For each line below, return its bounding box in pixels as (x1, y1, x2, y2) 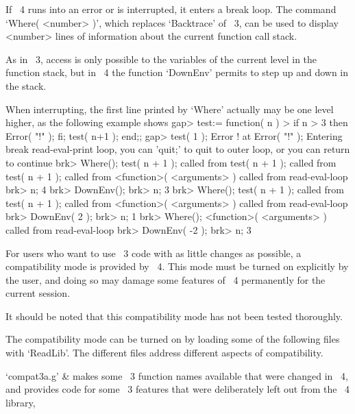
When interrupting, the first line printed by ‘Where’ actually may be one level (5, 101, 334, 116)
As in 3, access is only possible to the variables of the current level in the (5, 51, 317, 66)
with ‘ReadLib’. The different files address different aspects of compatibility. (5, 345, 323, 360)
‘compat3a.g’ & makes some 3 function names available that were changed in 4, (5, 368, 348, 382)
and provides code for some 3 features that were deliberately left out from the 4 (5, 382, 350, 396)
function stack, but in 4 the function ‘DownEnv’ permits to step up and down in (5, 65, 349, 80)
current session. (5, 286, 71, 300)
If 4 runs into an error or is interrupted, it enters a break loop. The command (5, 2, 336, 16)
